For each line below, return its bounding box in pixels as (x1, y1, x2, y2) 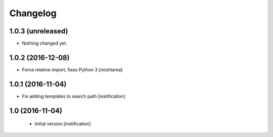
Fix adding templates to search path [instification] (22, 93, 126, 99)
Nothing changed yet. (22, 40, 68, 47)
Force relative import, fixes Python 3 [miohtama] (22, 66, 123, 73)
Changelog (9, 8, 57, 19)
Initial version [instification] (34, 121, 91, 127)
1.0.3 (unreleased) (9, 27, 68, 35)
